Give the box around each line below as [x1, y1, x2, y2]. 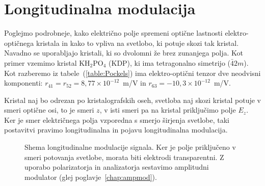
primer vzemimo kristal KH [4, 57, 90, 68]
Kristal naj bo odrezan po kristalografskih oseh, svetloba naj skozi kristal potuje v [4, 94, 261, 105]
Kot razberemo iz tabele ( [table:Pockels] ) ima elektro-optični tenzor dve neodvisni [4, 67, 261, 78]
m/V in [123, 77, 146, 88]
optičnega [4, 37, 34, 48]
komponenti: [4, 77, 43, 88]
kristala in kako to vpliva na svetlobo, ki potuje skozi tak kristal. [36, 37, 239, 48]
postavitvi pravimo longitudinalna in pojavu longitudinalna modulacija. [4, 124, 228, 135]
